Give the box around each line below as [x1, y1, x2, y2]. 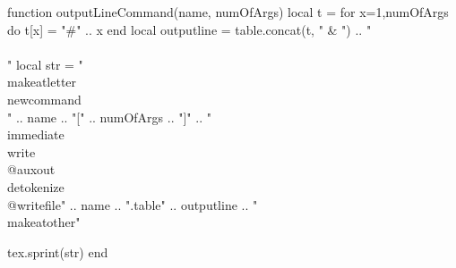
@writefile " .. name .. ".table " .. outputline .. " [7, 195, 258, 214]
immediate [7, 125, 65, 144]
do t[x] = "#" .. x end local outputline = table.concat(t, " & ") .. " [7, 20, 372, 38]
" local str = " [7, 54, 83, 73]
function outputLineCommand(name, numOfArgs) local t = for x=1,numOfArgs [7, 3, 449, 21]
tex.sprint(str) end [7, 242, 108, 261]
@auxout [7, 160, 56, 179]
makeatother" [7, 213, 81, 231]
